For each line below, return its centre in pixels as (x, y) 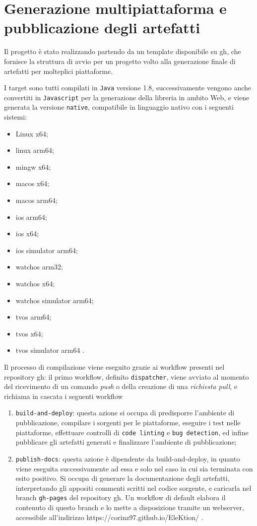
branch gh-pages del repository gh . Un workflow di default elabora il (121, 497)
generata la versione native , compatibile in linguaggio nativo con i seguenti (119, 107)
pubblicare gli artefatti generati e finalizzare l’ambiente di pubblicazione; (126, 442)
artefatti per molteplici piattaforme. (59, 71)
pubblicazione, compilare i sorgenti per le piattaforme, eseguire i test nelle (128, 423)
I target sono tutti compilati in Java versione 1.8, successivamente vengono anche (128, 88)
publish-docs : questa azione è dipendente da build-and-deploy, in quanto (128, 458)
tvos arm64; (33, 317)
